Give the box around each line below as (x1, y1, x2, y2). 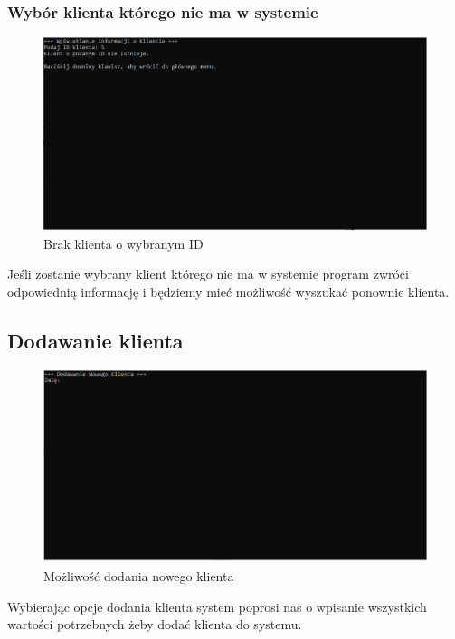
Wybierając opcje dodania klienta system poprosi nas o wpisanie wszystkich (7, 596, 427, 615)
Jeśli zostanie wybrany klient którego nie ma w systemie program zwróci (7, 264, 409, 283)
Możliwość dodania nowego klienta (43, 566, 234, 585)
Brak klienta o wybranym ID (43, 234, 204, 253)
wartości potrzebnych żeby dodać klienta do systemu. (7, 615, 302, 634)
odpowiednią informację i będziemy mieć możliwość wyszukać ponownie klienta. (7, 281, 450, 300)
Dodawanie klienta (7, 326, 184, 354)
